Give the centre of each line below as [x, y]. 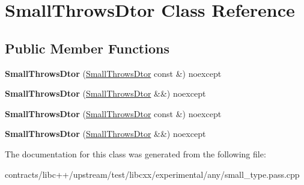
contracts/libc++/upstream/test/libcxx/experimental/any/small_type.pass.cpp [152, 174]
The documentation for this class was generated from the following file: [135, 153]
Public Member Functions [87, 48]
